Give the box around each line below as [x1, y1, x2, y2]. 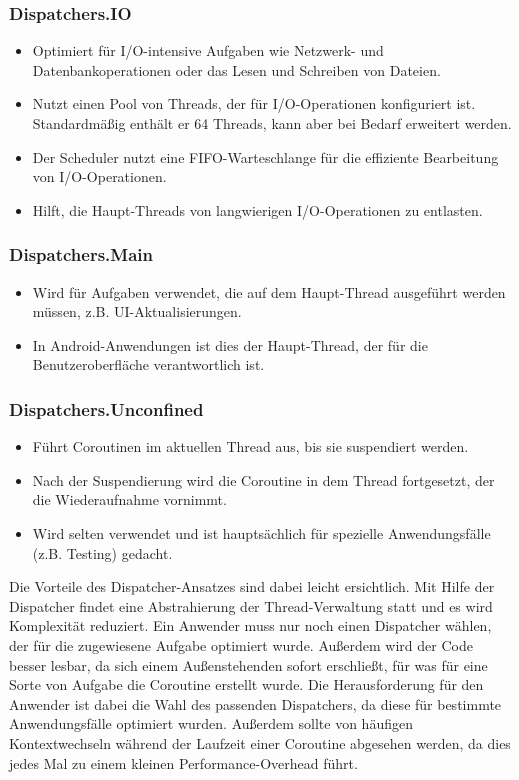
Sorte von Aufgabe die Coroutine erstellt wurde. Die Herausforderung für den [9, 674, 484, 695]
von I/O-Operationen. [32, 166, 167, 187]
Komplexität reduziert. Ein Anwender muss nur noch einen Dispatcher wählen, [9, 615, 492, 636]
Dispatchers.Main [9, 242, 153, 267]
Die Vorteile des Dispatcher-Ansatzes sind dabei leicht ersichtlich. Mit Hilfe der [9, 576, 495, 597]
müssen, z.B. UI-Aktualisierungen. [32, 301, 242, 322]
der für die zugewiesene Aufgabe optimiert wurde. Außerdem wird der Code [9, 634, 473, 655]
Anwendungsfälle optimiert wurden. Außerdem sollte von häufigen [9, 713, 413, 734]
